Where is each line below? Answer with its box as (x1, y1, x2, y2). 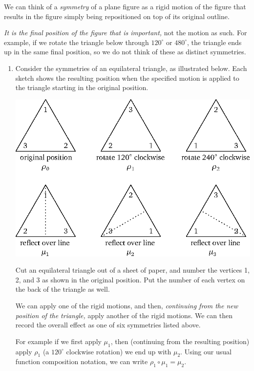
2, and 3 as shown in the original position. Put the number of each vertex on (15, 274, 245, 284)
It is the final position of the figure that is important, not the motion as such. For (4, 27, 247, 38)
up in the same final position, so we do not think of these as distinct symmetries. (4, 46, 246, 57)
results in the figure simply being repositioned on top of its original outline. (4, 11, 230, 21)
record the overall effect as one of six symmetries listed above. (15, 320, 201, 330)
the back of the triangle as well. (15, 284, 110, 294)
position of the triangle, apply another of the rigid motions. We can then (15, 310, 233, 320)
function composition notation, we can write (15, 356, 148, 367)
